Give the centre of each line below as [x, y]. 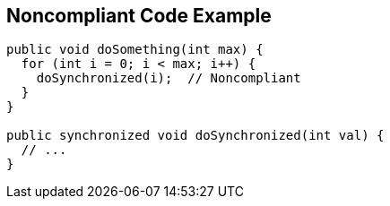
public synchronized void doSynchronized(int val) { [195, 136]
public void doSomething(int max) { [135, 50]
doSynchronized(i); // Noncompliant [169, 78]
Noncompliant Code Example [139, 16]
